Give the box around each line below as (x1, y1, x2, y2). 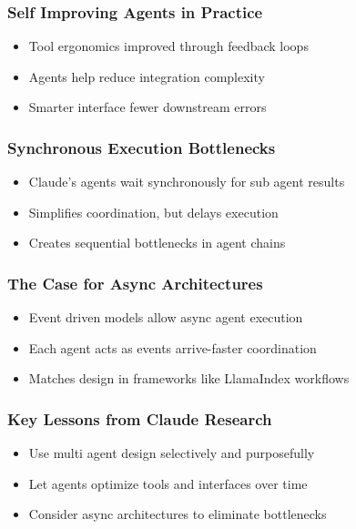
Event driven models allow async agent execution (28, 308, 303, 327)
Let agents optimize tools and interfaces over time (28, 473, 308, 493)
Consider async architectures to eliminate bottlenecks (28, 504, 327, 524)
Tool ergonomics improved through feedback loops (28, 36, 309, 56)
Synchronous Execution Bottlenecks (7, 136, 276, 158)
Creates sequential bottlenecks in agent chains (28, 233, 286, 252)
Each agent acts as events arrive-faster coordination (28, 338, 317, 357)
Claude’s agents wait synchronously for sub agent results (28, 172, 345, 191)
